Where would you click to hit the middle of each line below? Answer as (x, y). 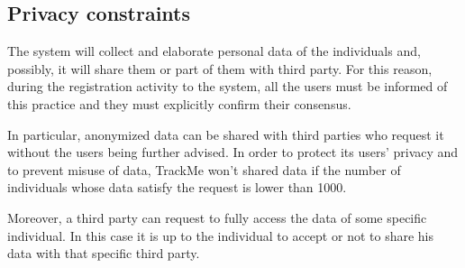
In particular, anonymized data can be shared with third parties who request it (226, 134)
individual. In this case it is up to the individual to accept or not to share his (220, 235)
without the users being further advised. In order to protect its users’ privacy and (233, 152)
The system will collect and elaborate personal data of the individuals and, (214, 51)
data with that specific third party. (104, 253)
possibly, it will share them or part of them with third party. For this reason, (220, 68)
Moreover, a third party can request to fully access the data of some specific (217, 217)
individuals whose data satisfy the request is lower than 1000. (177, 187)
